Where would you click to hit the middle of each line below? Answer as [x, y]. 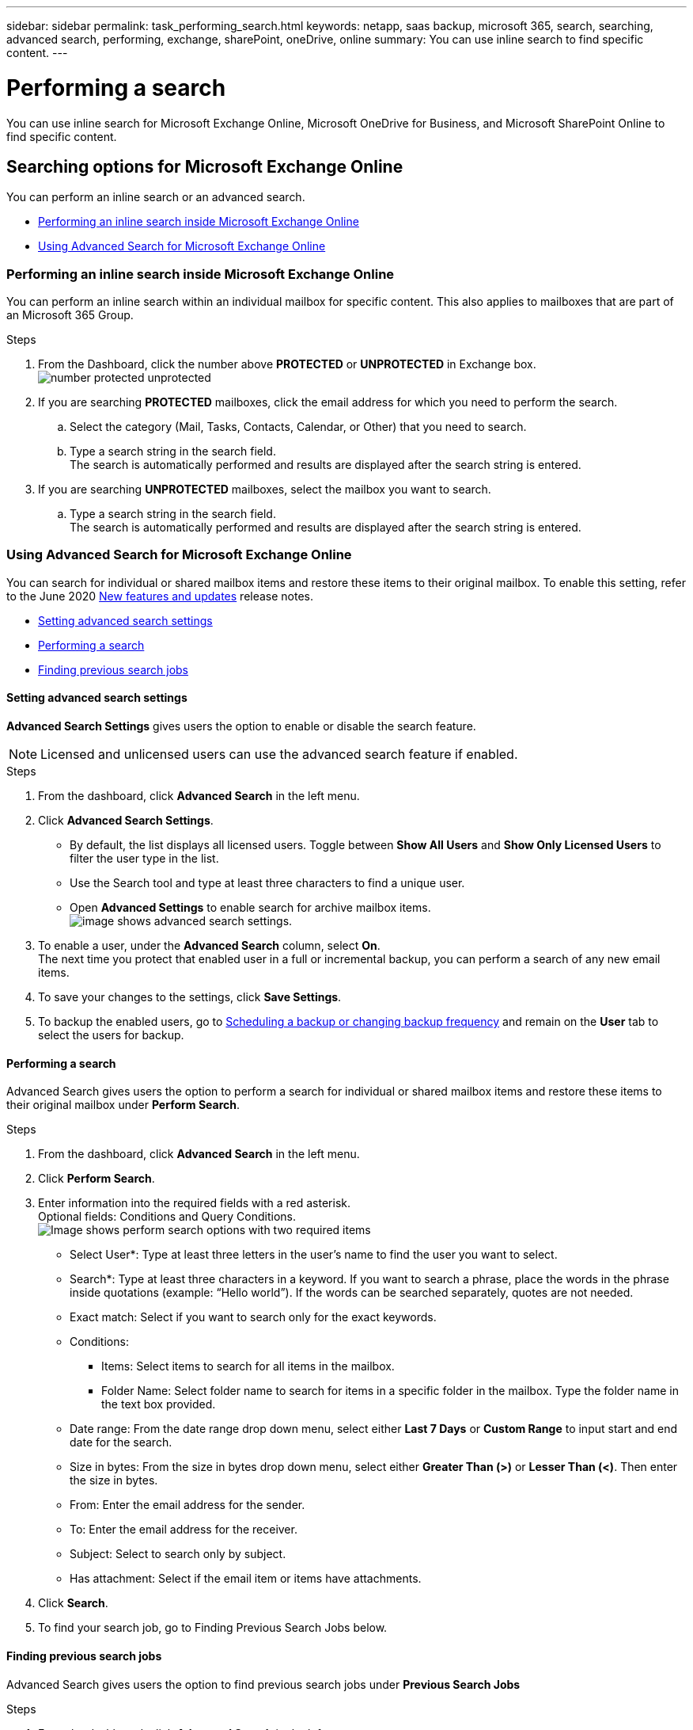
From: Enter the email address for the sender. [187, 1505]
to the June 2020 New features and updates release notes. [160, 596]
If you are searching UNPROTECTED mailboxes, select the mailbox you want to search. [265, 490]
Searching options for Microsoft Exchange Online [205, 166]
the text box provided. [159, 1404]
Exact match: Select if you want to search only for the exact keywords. [253, 1317]
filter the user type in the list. [144, 859]
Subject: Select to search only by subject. [178, 1554]
